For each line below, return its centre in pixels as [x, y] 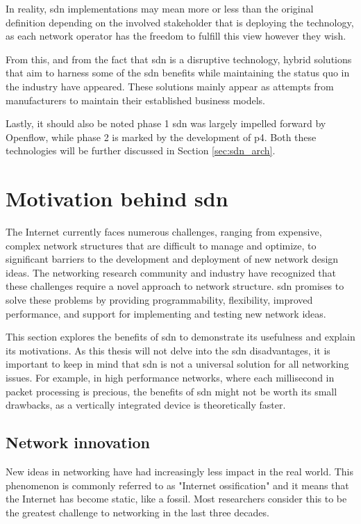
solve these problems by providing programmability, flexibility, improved [159, 300]
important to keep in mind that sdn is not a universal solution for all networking [177, 364]
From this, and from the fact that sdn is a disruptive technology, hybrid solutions [179, 59]
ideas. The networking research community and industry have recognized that [171, 272]
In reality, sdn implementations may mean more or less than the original [160, 8]
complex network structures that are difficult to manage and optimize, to [161, 245]
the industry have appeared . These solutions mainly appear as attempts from [170, 86]
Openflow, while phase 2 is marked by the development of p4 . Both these [161, 137]
